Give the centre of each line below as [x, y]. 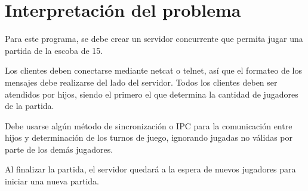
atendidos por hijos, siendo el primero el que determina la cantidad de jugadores [152, 94]
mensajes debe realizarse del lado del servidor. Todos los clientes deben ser [141, 82]
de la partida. [30, 106]
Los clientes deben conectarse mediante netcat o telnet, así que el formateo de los [153, 70]
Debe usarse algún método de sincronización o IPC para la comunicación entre [149, 125]
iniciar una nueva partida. [52, 181]
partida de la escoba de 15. [54, 50]
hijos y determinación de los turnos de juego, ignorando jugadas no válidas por [149, 137]
